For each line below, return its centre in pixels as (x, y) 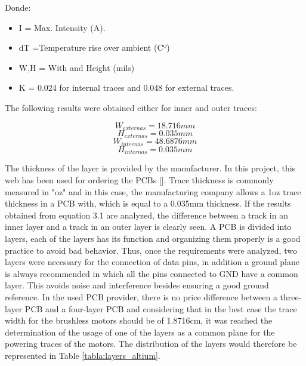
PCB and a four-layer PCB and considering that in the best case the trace (161, 308)
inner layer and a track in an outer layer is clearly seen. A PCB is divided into (148, 227)
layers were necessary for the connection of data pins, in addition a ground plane (152, 262)
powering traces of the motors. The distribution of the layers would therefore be (151, 344)
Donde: (18, 7)
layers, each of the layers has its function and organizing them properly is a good (153, 238)
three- (291, 296)
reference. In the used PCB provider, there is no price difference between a (141, 296)
